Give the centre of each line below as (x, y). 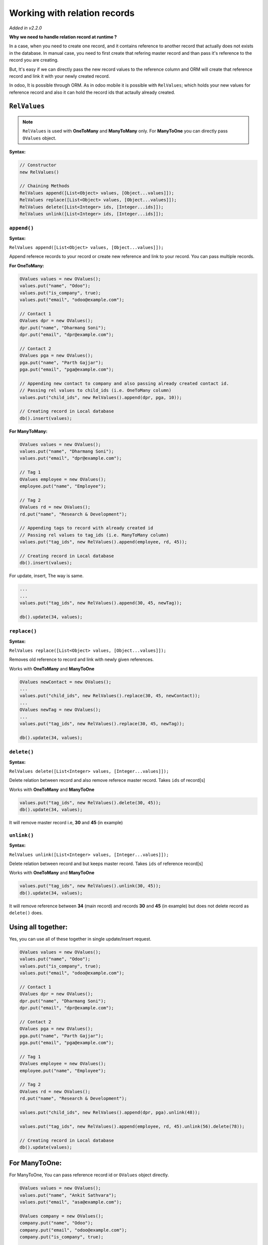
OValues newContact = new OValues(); (66, 682)
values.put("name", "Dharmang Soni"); (67, 451)
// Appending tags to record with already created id (86, 528)
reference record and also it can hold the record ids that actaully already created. (92, 92)
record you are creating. (34, 60)
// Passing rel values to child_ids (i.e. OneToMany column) (96, 390)
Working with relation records (72, 13)
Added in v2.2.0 (26, 28)
